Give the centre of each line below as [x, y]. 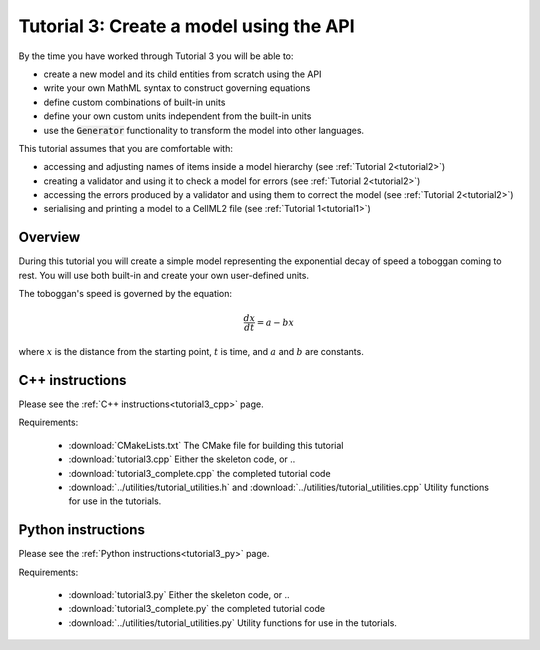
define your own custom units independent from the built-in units [177, 116]
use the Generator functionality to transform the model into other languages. [204, 130]
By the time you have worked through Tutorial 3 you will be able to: [156, 56]
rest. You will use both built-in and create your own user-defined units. [164, 275]
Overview [49, 237]
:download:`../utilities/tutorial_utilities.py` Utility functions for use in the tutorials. [232, 622]
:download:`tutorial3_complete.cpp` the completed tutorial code [199, 473]
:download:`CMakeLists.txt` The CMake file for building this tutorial [206, 445]
